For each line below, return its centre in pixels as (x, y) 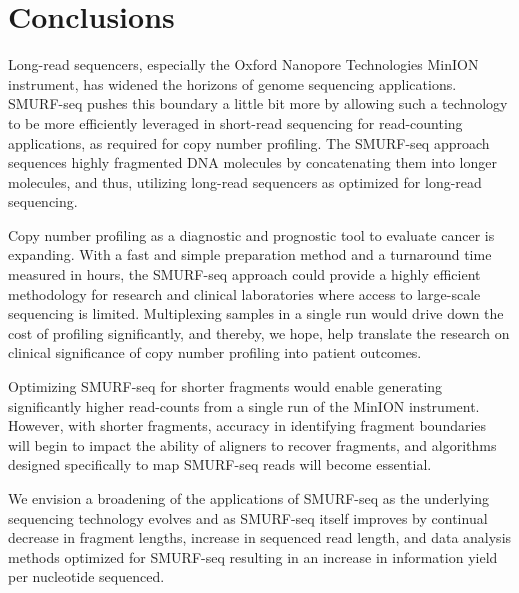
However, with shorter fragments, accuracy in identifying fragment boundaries (247, 425)
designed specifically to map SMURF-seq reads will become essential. (220, 464)
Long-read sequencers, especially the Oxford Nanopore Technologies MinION (243, 64)
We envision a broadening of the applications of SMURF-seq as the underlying (249, 498)
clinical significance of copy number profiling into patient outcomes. (215, 352)
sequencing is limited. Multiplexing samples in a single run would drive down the (256, 313)
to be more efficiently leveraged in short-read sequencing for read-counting (235, 122)
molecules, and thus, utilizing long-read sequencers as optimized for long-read (245, 181)
